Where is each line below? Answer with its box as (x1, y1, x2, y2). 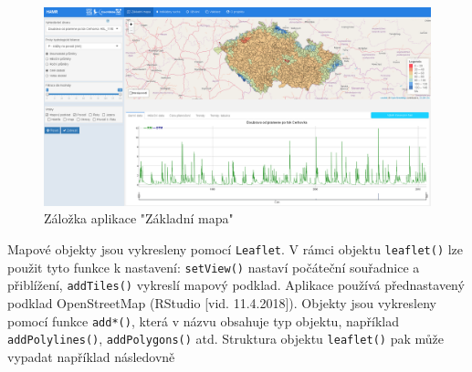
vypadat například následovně (7, 346, 175, 366)
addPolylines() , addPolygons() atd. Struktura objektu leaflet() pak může (7, 329, 444, 348)
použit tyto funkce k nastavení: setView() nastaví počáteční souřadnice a (7, 257, 420, 276)
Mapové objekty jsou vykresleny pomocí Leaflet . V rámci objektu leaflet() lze (7, 239, 464, 258)
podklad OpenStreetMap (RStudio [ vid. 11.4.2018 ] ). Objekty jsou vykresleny (7, 293, 436, 312)
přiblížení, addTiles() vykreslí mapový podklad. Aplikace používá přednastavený (7, 275, 465, 294)
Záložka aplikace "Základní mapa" (44, 209, 234, 228)
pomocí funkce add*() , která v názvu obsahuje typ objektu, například (7, 311, 399, 330)
